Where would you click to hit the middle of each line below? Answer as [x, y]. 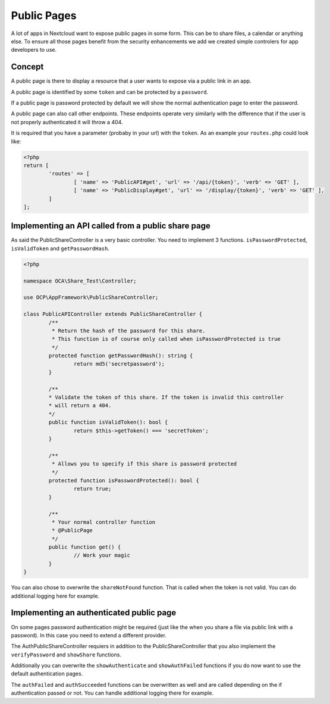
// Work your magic [102, 555]
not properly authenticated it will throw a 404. [67, 122]
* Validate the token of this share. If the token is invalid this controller [166, 397]
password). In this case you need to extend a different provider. [89, 635]
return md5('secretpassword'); [119, 364]
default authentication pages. [47, 674]
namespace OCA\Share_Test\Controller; [80, 281]
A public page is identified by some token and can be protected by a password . [110, 92]
